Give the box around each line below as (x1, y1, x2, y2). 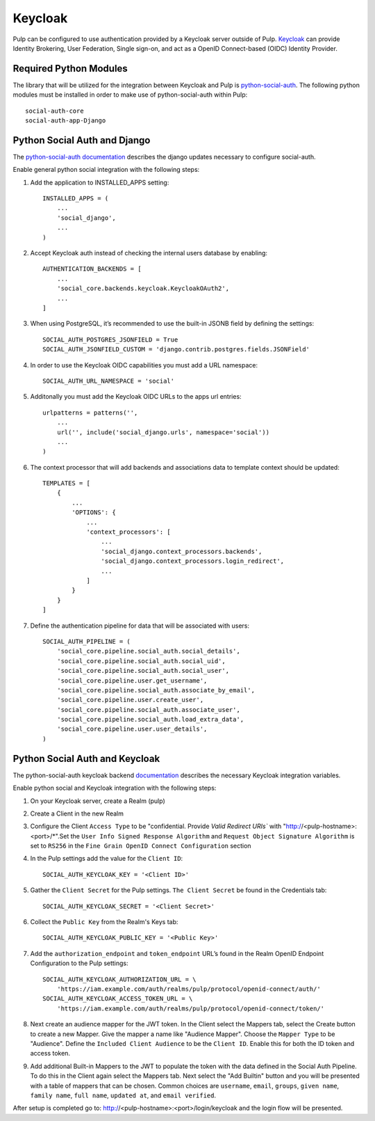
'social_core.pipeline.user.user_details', (56, 725, 208, 733)
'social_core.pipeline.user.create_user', (56, 696, 204, 704)
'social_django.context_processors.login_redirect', (101, 557, 285, 565)
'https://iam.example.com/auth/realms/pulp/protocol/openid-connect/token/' (56, 1004, 325, 1012)
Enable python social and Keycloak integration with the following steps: (12, 784, 217, 793)
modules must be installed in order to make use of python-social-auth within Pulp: (12, 90, 248, 99)
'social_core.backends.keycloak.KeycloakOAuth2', (56, 285, 229, 292)
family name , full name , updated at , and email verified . (30, 1091, 217, 1099)
